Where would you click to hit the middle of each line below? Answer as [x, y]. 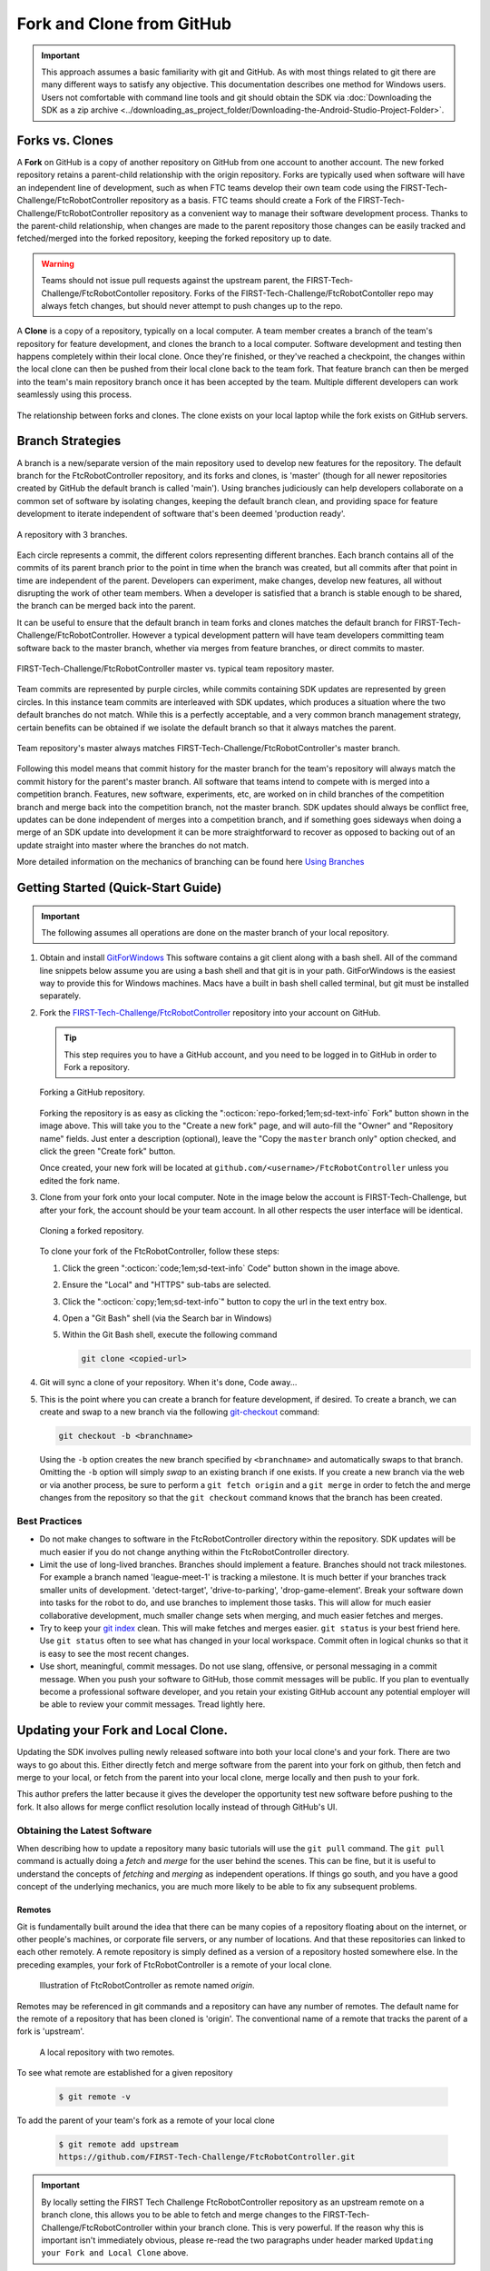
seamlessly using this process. [74, 394]
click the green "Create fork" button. [108, 1151]
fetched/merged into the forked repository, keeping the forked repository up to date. [174, 238]
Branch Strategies [69, 441]
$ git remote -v [95, 2097]
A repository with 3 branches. [72, 534]
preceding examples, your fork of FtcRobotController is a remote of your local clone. [174, 1964]
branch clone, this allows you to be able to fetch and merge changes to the [181, 2215]
